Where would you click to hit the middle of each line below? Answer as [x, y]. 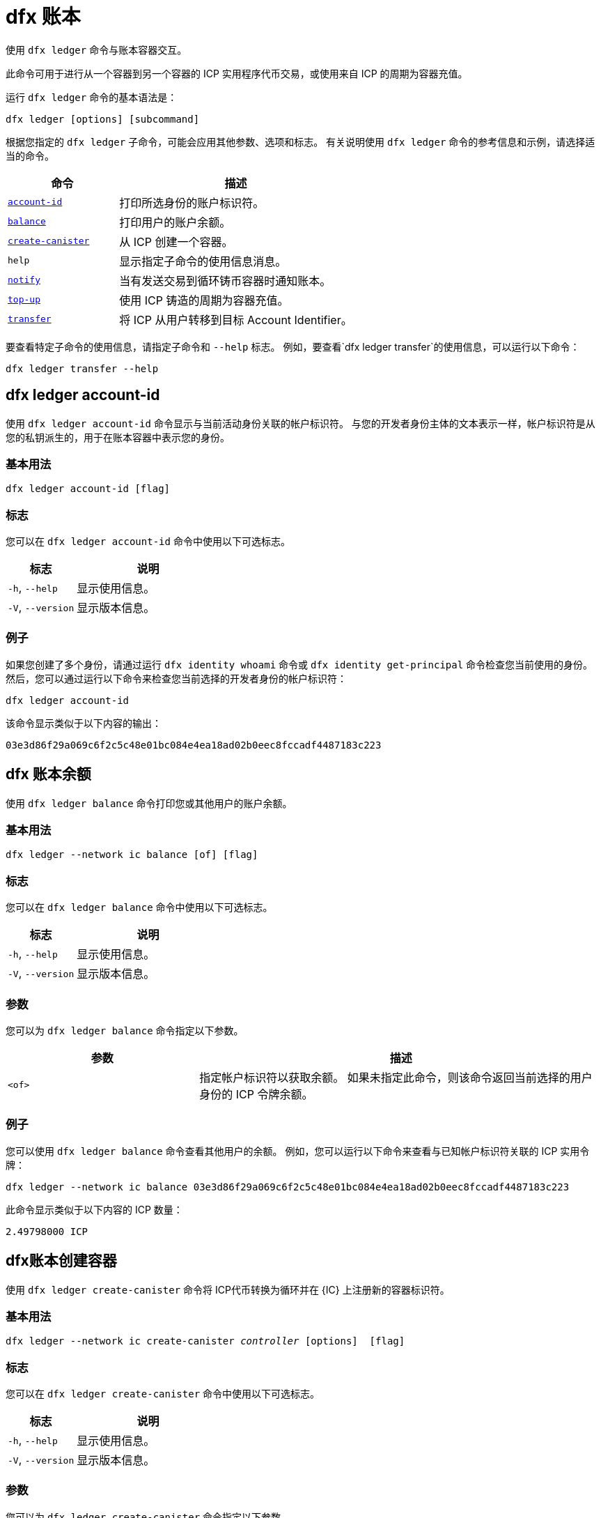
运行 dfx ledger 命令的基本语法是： [92, 97]
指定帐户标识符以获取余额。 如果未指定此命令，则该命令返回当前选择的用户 [396, 1077]
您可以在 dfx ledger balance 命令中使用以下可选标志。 [139, 907]
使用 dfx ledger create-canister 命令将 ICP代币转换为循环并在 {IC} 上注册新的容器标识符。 [228, 1289]
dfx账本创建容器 [61, 1261]
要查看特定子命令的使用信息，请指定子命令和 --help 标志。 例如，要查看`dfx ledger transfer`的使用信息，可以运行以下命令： [293, 346]
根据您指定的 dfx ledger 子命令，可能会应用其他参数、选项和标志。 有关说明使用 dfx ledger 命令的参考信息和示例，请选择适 [300, 141]
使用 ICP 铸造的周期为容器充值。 [204, 300]
